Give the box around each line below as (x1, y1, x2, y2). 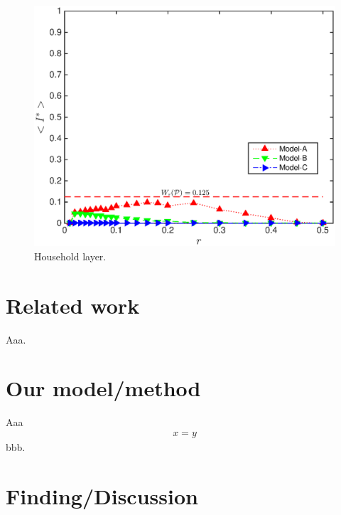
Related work (6, 290, 140, 319)
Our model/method (6, 373, 201, 403)
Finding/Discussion (6, 481, 198, 510)
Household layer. (34, 248, 107, 263)
